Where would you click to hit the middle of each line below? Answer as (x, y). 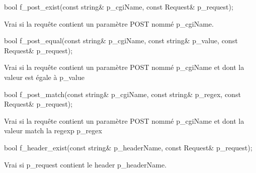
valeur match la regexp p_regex (53, 131)
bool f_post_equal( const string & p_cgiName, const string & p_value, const (121, 40)
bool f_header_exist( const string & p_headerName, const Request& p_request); (128, 147)
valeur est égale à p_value (44, 77)
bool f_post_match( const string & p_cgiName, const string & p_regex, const (122, 94)
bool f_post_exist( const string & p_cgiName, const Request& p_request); (119, 7)
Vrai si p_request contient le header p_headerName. (86, 164)
